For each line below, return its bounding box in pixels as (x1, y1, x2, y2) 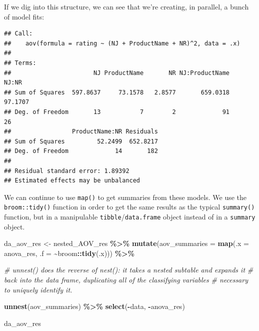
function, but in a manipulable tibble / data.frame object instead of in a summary (4, 211, 255, 221)
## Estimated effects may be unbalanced (4, 177, 140, 184)
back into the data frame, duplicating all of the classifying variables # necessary (4, 274, 248, 285)
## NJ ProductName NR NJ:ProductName (4, 69, 230, 76)
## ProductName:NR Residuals (4, 128, 158, 135)
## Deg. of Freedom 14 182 (4, 147, 158, 155)
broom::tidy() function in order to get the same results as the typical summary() (4, 201, 255, 212)
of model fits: (4, 11, 44, 21)
